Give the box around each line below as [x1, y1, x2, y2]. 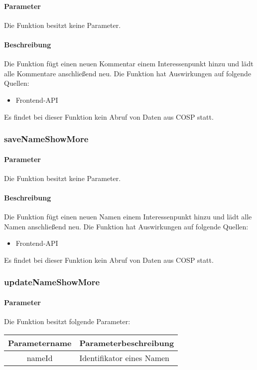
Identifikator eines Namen [79, 352, 169, 364]
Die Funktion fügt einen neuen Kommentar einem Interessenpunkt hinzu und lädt [4, 58, 254, 69]
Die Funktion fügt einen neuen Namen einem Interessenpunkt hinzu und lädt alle [4, 211, 252, 222]
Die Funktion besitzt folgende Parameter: [4, 316, 130, 327]
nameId [26, 352, 53, 364]
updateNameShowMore [4, 276, 100, 288]
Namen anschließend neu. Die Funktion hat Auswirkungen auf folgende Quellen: [4, 221, 249, 231]
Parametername [8, 337, 72, 349]
